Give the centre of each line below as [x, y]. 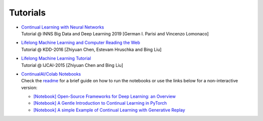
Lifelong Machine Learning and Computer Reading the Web [81, 43]
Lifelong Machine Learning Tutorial [56, 59]
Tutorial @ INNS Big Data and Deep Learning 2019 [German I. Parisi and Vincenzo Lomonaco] [115, 33]
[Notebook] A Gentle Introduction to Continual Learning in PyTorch [100, 103]
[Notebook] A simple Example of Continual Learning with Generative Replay [109, 110]
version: [29, 88]
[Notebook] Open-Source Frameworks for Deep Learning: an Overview [104, 96]
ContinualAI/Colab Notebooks [51, 74]
